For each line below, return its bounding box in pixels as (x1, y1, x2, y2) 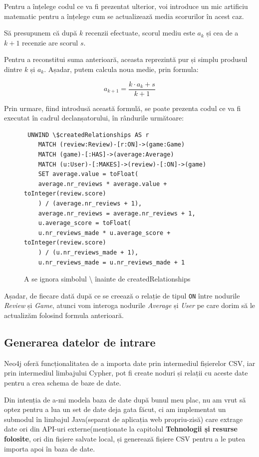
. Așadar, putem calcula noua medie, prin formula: (44, 63, 199, 74)
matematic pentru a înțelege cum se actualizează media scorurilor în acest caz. (4, 10, 244, 21)
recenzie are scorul (22, 37, 78, 47)
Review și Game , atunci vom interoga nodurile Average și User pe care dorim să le (4, 300, 256, 310)
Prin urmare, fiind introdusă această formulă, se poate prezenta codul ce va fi (4, 102, 241, 113)
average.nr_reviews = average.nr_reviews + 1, (38, 209, 196, 217)
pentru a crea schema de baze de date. (4, 377, 121, 387)
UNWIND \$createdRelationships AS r (27, 131, 149, 138)
